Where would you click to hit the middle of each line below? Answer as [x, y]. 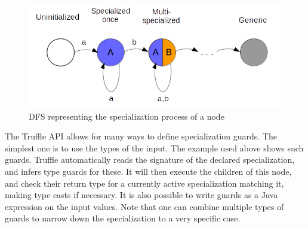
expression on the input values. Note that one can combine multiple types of [144, 206]
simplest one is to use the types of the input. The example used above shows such [154, 148]
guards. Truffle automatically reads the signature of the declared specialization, [150, 159]
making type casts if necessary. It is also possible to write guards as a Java [141, 195]
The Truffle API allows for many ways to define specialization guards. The [141, 136]
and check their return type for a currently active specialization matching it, [144, 183]
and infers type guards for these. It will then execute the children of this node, [148, 171]
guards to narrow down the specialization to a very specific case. [123, 218]
